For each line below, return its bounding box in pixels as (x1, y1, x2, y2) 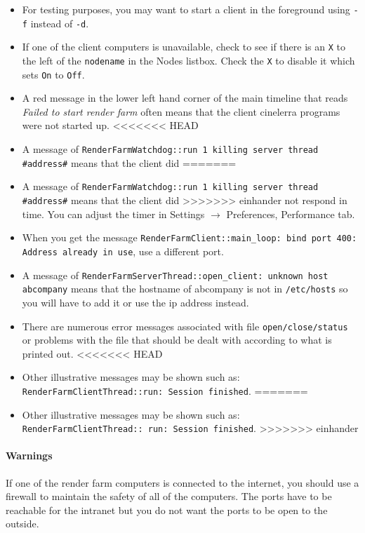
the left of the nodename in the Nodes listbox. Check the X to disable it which (22, 53, 355, 67)
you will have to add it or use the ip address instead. (22, 295, 249, 309)
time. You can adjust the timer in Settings (22, 206, 205, 221)
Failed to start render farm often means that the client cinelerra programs (22, 104, 340, 119)
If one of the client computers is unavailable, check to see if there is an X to (22, 39, 345, 54)
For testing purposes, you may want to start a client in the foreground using (22, 2, 350, 16)
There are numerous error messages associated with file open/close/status (22, 318, 348, 333)
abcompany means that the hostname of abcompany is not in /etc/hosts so (22, 281, 348, 296)
